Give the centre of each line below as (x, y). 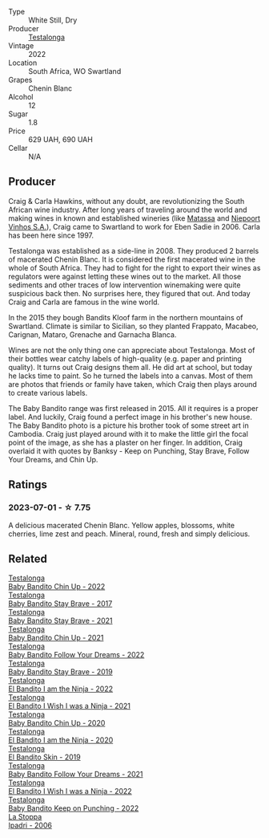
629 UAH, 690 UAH (61, 139)
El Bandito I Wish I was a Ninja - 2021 (69, 706)
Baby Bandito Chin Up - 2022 (57, 587)
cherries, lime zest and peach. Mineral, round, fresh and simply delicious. (129, 534)
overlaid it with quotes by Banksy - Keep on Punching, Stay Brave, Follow (129, 451)
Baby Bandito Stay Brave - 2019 (61, 672)
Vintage (21, 46)
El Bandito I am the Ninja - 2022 (61, 689)
